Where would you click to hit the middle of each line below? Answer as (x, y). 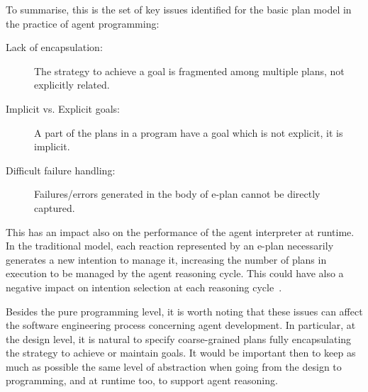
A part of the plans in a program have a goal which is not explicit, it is (189, 132)
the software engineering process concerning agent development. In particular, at (181, 325)
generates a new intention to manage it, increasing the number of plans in (166, 259)
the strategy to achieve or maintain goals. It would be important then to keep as (181, 353)
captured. (55, 207)
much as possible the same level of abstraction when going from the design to (174, 366)
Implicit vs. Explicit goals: (63, 108)
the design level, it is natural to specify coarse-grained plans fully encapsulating (179, 338)
